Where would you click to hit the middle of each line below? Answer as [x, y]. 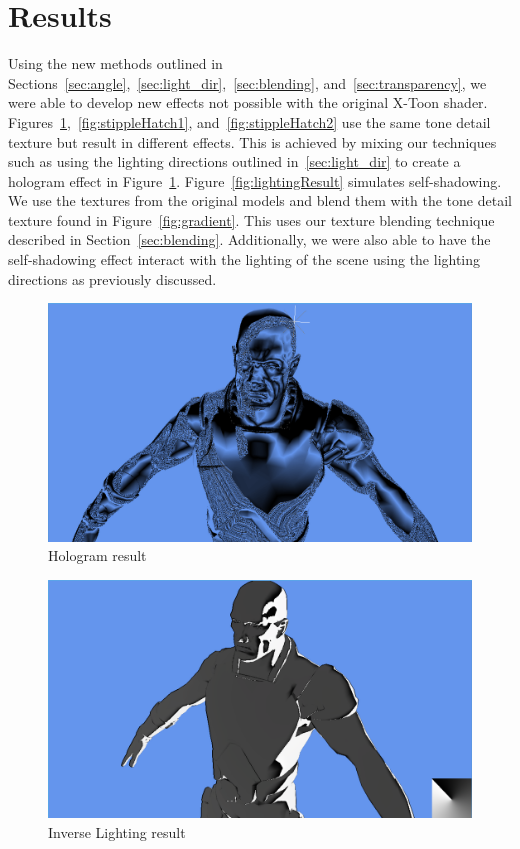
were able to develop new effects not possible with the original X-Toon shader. [248, 102]
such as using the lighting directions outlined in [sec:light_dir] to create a [234, 161]
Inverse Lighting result [117, 832]
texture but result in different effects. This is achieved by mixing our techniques [252, 141]
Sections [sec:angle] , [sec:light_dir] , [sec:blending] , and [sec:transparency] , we [247, 82]
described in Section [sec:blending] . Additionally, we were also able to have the [249, 239]
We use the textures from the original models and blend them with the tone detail [260, 200]
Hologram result [97, 555]
